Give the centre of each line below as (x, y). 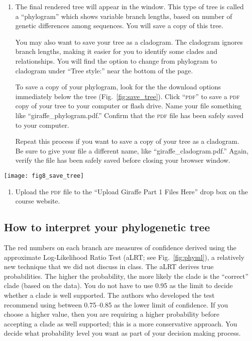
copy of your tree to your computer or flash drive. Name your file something (128, 106)
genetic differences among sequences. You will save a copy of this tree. (119, 26)
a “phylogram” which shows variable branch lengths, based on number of (124, 16)
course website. (38, 201)
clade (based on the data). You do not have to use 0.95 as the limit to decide (118, 285)
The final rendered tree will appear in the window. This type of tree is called (129, 6)
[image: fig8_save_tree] (44, 176)
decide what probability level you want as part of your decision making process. (122, 333)
